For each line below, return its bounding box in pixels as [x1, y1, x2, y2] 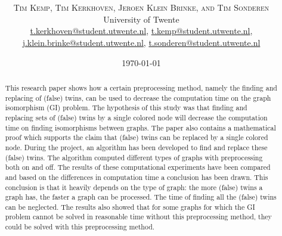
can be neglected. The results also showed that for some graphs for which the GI [5, 201, 255, 212]
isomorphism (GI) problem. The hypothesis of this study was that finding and [5, 103, 247, 113]
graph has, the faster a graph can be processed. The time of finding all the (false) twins [5, 192, 277, 202]
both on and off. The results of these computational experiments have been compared [5, 162, 271, 172]
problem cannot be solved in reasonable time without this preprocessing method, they [5, 212, 272, 222]
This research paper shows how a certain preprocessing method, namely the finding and [5, 82, 277, 92]
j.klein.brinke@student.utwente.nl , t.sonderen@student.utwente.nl [22, 36, 261, 48]
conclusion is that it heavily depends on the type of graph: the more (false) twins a [5, 182, 263, 192]
